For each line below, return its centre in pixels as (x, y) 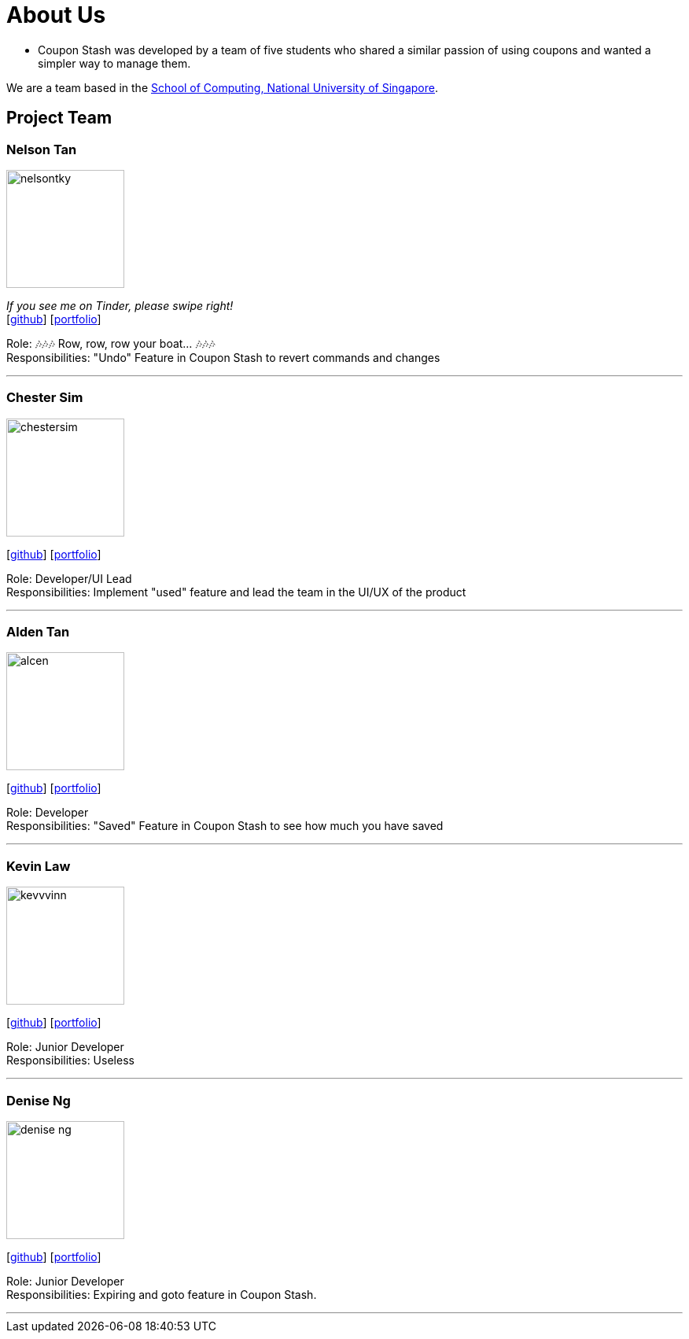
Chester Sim (45, 398)
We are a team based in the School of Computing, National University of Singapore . (223, 87)
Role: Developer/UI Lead (69, 578)
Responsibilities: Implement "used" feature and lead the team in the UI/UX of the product (236, 592)
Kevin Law (39, 866)
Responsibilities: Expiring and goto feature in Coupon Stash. (162, 1294)
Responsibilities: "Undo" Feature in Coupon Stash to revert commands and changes (223, 357)
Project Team (59, 118)
